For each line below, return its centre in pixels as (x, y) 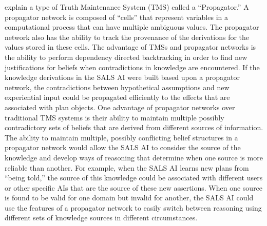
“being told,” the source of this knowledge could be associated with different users (134, 178)
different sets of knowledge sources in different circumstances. (101, 218)
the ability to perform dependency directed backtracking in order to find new (126, 57)
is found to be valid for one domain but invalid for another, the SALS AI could (129, 198)
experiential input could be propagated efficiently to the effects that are (117, 97)
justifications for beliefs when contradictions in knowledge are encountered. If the (132, 67)
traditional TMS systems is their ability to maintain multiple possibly (115, 117)
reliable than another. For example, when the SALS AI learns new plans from (127, 167)
